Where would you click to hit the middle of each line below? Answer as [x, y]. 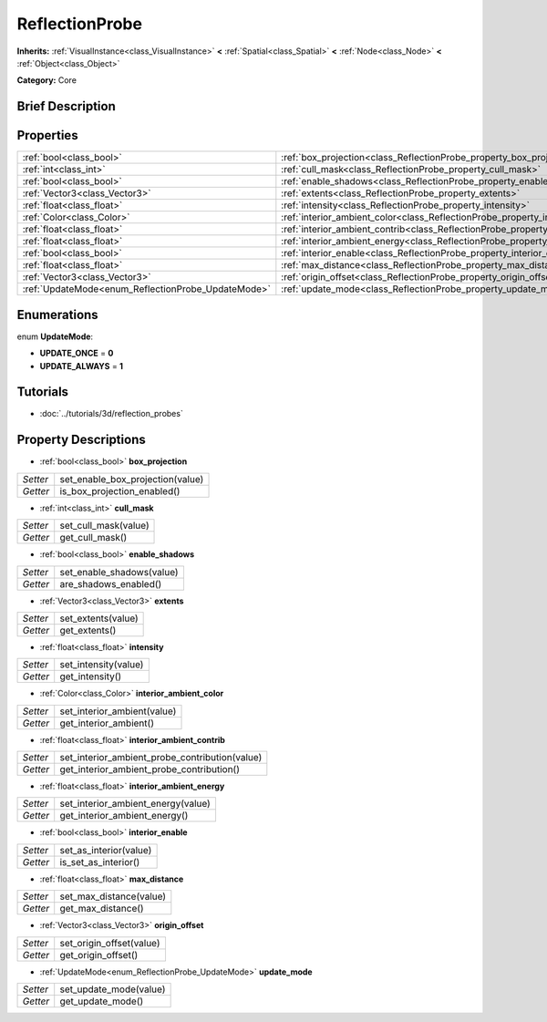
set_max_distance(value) [113, 896]
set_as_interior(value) [106, 850]
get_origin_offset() [99, 955]
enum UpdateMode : [55, 336]
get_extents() [88, 630]
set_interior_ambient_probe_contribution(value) [161, 758]
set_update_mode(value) [113, 989]
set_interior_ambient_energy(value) [135, 804]
